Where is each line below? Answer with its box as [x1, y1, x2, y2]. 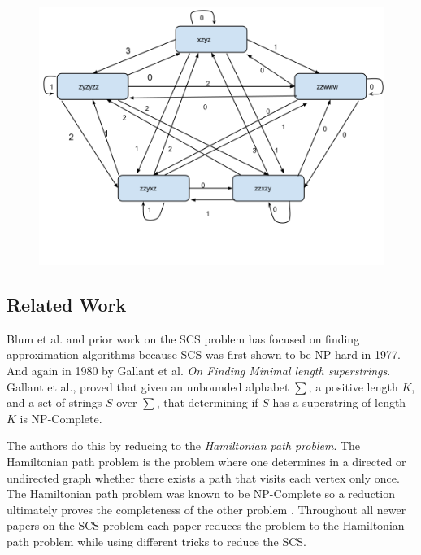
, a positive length [308, 378, 398, 395]
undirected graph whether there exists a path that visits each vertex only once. [7, 469, 400, 486]
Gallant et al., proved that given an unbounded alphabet [7, 378, 289, 395]
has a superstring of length [272, 394, 406, 411]
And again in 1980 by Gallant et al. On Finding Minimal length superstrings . [7, 361, 391, 378]
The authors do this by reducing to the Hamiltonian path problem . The [7, 437, 361, 454]
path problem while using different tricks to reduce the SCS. [7, 532, 306, 549]
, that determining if [156, 394, 258, 411]
